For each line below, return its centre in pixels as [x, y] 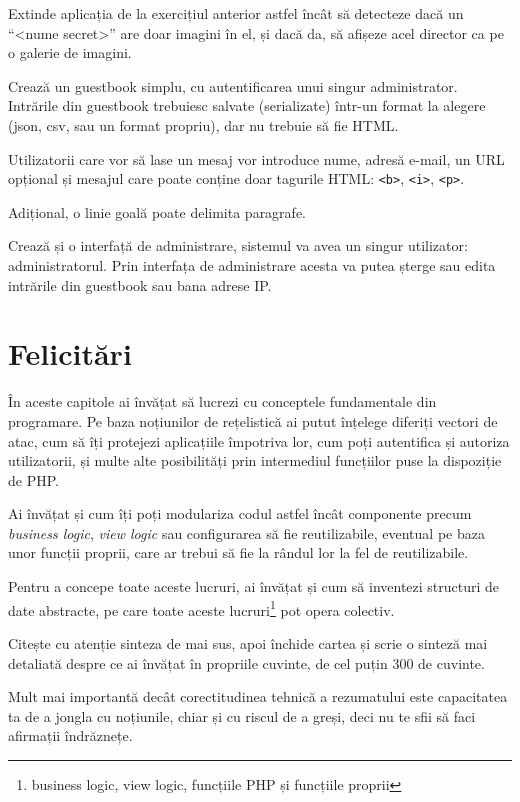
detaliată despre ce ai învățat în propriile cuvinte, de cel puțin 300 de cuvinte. [246, 662]
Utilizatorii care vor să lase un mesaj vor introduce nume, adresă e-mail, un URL [256, 158]
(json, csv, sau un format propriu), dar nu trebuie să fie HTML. [203, 124]
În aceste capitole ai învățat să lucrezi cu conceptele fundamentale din [222, 401]
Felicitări [70, 353]
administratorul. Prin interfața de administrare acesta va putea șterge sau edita [252, 265]
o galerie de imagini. [70, 52]
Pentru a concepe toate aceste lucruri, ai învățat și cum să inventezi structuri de [254, 586]
